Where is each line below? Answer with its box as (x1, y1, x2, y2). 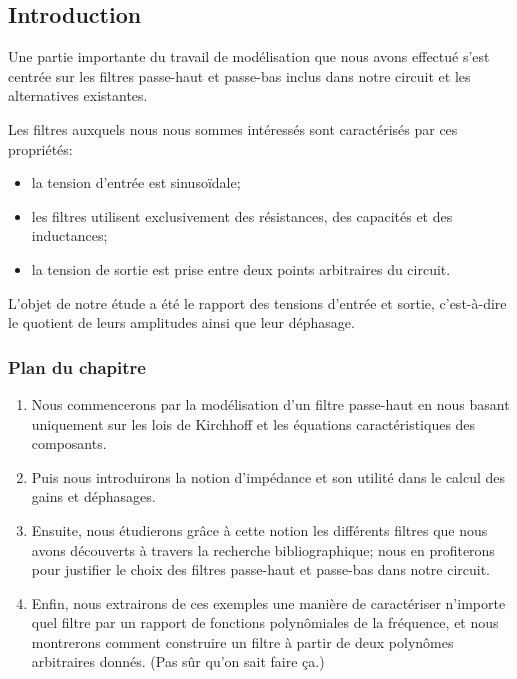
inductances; (31, 225, 108, 246)
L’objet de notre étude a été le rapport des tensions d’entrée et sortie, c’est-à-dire (8, 292, 507, 313)
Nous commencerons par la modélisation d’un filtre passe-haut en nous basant (31, 393, 510, 414)
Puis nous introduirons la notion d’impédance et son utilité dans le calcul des (31, 466, 506, 487)
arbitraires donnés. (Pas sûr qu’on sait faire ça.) (31, 651, 325, 672)
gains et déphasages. (31, 486, 156, 507)
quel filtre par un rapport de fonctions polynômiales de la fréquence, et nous (31, 612, 499, 633)
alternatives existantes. (8, 85, 148, 106)
